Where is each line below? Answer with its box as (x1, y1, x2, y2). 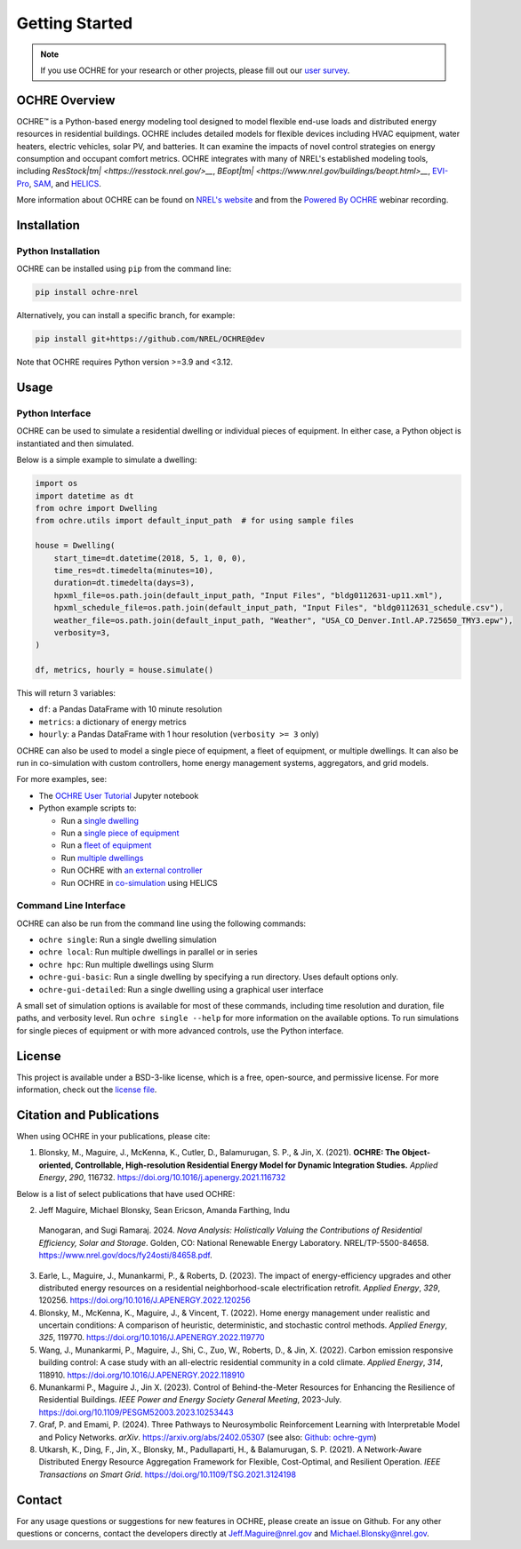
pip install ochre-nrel (35, 287, 140, 298)
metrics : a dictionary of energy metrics (38, 716, 187, 727)
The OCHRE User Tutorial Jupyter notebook (38, 790, 199, 801)
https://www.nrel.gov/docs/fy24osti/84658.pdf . (38, 1250, 212, 1261)
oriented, (38, 1160, 74, 1170)
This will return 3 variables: (16, 688, 116, 699)
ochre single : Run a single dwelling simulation (38, 934, 217, 946)
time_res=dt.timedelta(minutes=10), (53, 565, 213, 575)
